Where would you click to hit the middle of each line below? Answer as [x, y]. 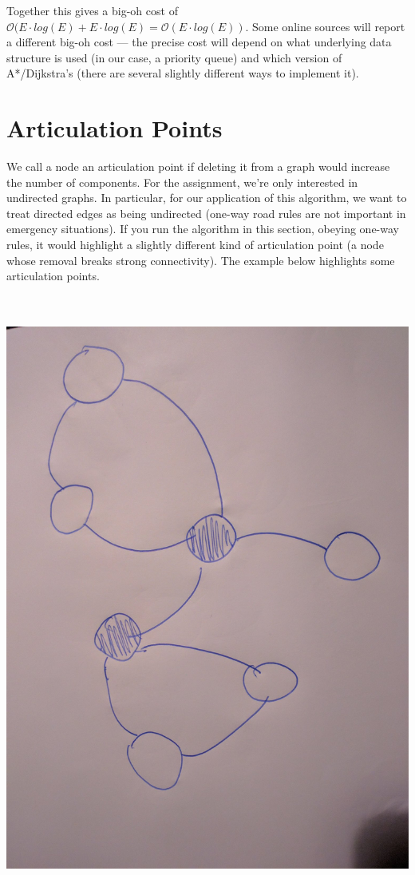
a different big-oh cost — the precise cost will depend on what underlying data [199, 42]
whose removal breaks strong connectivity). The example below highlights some [201, 260]
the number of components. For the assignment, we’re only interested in [182, 182]
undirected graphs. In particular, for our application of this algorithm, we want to [207, 198]
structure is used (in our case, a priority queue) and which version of [174, 57]
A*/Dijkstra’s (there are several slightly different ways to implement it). [183, 73]
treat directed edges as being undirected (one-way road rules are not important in [206, 213]
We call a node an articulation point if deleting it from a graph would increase [198, 166]
